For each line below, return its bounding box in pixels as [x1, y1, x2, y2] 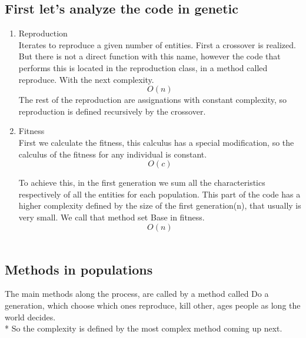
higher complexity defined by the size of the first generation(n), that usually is [18, 199, 301, 212]
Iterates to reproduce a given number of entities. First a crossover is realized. [18, 38, 296, 51]
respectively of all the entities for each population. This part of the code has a [18, 188, 301, 200]
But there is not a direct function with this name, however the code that [18, 50, 281, 62]
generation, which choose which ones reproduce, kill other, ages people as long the [5, 299, 301, 311]
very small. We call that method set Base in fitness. [18, 210, 205, 223]
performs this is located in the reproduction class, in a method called [18, 61, 268, 73]
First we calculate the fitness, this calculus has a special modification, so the [18, 136, 294, 148]
